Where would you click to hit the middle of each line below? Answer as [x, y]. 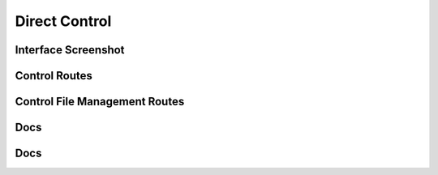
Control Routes [54, 76]
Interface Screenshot [70, 50]
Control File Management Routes [100, 102]
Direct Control [63, 21]
